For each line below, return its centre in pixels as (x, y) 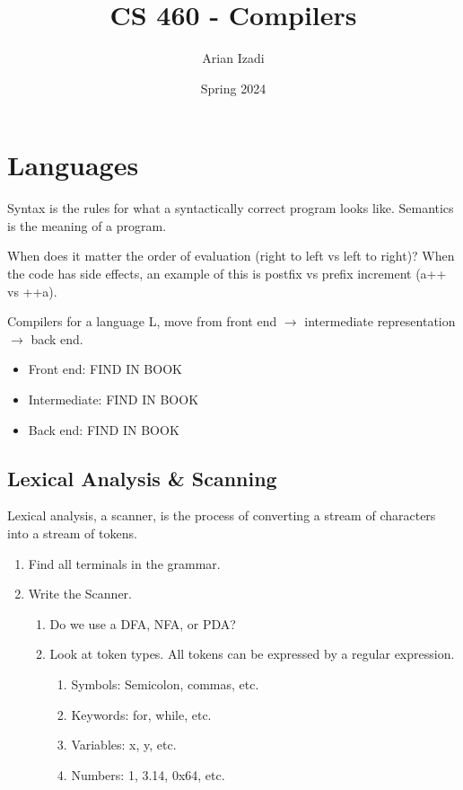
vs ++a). (32, 291)
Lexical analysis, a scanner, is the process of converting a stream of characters (222, 515)
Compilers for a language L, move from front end (142, 321)
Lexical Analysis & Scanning (142, 478)
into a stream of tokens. (72, 533)
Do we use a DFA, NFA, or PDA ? (143, 623)
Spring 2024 (233, 88)
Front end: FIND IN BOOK (105, 369)
